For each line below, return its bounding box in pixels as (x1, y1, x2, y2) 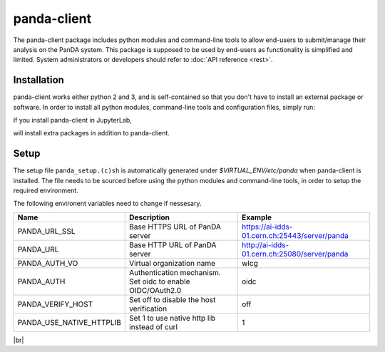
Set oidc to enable (129, 276, 190, 286)
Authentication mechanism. (129, 267, 221, 277)
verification (129, 304, 168, 314)
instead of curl (129, 321, 178, 331)
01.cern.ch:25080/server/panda (241, 249, 349, 259)
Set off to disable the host (129, 294, 216, 304)
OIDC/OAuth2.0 (129, 285, 182, 295)
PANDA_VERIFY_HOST (17, 299, 93, 309)
